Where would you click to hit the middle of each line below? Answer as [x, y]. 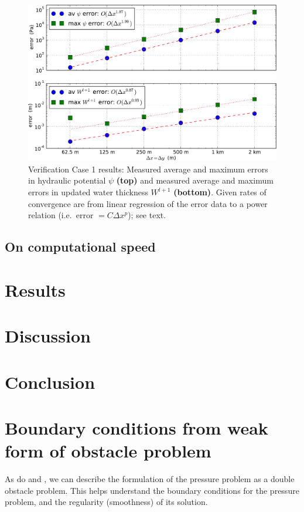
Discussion [48, 336]
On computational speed [80, 247]
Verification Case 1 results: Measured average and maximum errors [148, 169]
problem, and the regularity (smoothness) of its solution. [106, 502]
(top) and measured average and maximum [195, 180]
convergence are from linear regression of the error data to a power [148, 203]
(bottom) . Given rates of [220, 192]
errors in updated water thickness [88, 192]
